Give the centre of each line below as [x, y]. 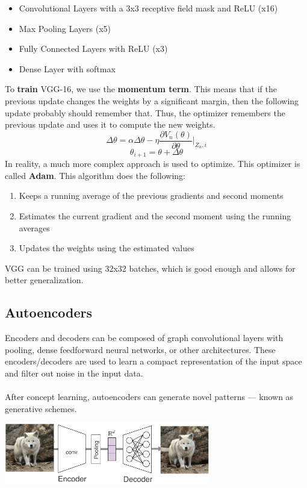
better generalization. [44, 280]
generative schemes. [41, 408]
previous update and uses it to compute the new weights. [110, 124]
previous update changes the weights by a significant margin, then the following [152, 100]
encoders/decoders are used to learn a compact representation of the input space [153, 361]
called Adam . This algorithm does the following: [95, 175]
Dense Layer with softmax [67, 68]
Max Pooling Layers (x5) [65, 28]
